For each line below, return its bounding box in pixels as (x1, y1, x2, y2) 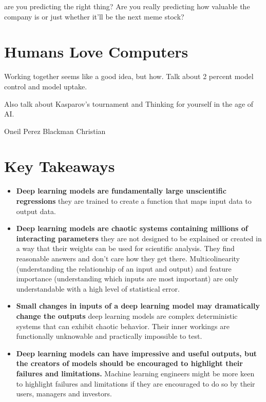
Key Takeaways (4, 156, 115, 177)
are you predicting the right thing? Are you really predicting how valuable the (4, 1, 250, 11)
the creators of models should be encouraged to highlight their (16, 358, 243, 369)
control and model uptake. (4, 81, 87, 91)
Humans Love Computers (4, 41, 188, 62)
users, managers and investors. (16, 388, 112, 399)
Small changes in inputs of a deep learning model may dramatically (16, 300, 260, 311)
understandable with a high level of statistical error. (16, 283, 180, 294)
